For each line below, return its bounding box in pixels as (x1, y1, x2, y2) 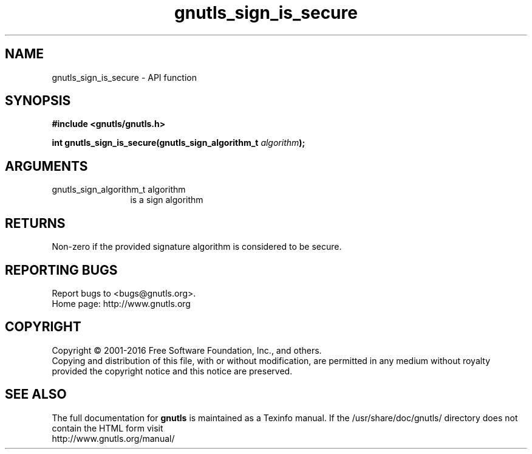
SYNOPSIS (5, 93, 71, 109)
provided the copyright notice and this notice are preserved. (52, 365, 293, 376)
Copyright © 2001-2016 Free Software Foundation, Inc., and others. (52, 345, 322, 356)
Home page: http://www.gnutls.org (52, 298, 191, 309)
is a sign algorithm (130, 194, 203, 205)
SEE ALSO (5, 387, 67, 402)
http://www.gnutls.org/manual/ (52, 433, 175, 444)
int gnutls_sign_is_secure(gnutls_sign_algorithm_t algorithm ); (52, 137, 305, 148)
